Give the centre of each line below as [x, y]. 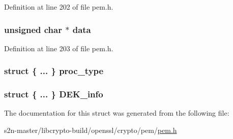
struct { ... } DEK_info [54, 94]
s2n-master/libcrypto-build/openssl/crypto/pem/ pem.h [91, 130]
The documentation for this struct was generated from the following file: [117, 113]
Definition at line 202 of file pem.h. [59, 7]
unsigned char [33, 29]
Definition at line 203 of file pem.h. [59, 48]
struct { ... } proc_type [54, 71]
